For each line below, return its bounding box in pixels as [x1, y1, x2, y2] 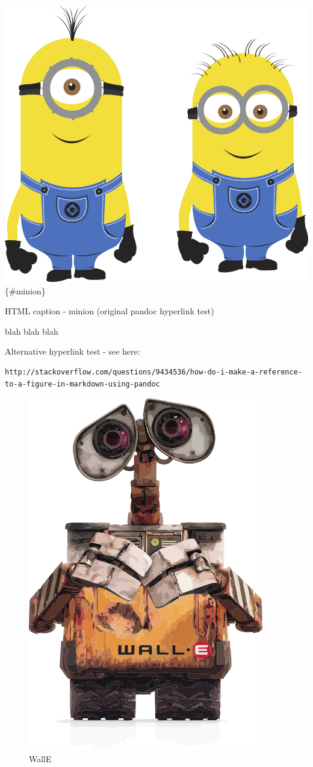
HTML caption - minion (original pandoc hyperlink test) [5, 305, 214, 317]
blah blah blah [5, 324, 58, 337]
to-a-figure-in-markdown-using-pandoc [5, 379, 160, 388]
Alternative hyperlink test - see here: [5, 345, 140, 358]
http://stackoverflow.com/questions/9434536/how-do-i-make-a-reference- [5, 368, 302, 377]
